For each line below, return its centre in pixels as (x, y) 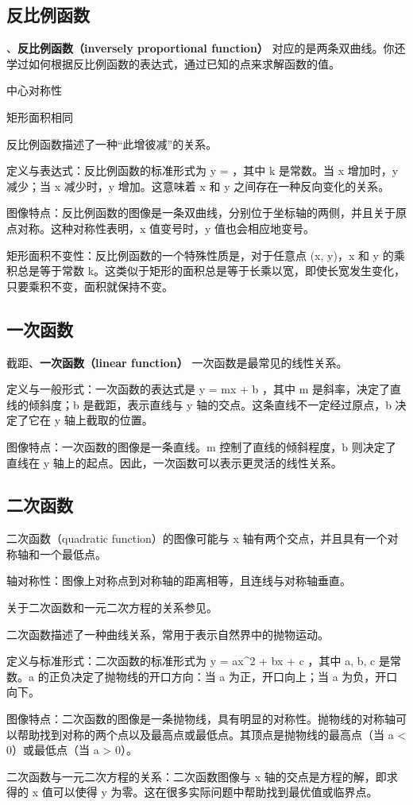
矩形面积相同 (40, 116)
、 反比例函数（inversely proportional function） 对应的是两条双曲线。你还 (206, 48)
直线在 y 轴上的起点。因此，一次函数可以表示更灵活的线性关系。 (174, 462)
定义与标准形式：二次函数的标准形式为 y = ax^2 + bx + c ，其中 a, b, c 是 (198, 661)
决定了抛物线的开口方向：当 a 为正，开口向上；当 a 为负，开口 (234, 676)
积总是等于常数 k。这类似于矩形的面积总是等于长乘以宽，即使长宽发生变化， (206, 271)
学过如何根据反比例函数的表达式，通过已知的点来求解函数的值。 (173, 63)
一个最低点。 (73, 553)
